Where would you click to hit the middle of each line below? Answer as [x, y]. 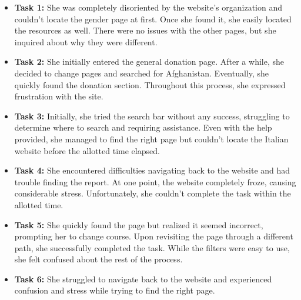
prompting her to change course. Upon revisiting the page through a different [154, 236]
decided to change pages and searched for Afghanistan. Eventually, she [142, 73]
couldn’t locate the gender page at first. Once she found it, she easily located [153, 19]
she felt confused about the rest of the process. [98, 259]
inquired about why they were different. [86, 41]
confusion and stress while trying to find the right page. [115, 290]
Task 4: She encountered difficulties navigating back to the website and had [152, 170]
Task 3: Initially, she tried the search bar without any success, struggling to [152, 116]
